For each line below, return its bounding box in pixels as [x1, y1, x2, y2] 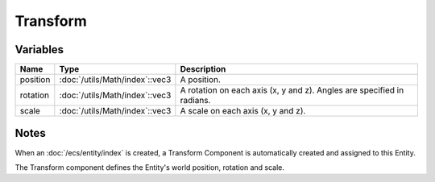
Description [180, 64, 226, 75]
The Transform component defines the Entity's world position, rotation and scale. [14, 162, 285, 172]
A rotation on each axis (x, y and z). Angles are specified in [180, 85, 404, 96]
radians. [180, 95, 211, 106]
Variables [14, 43, 64, 56]
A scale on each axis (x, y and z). [180, 105, 306, 117]
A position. [180, 74, 222, 85]
